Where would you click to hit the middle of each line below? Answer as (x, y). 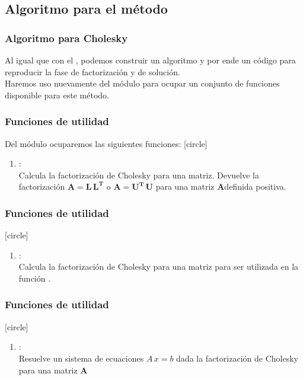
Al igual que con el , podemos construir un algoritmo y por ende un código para (150, 60)
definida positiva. (255, 186)
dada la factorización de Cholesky (237, 358)
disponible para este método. (57, 95)
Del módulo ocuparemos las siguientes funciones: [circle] (106, 143)
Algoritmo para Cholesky (66, 38)
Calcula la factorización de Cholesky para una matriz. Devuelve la (139, 175)
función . (35, 278)
